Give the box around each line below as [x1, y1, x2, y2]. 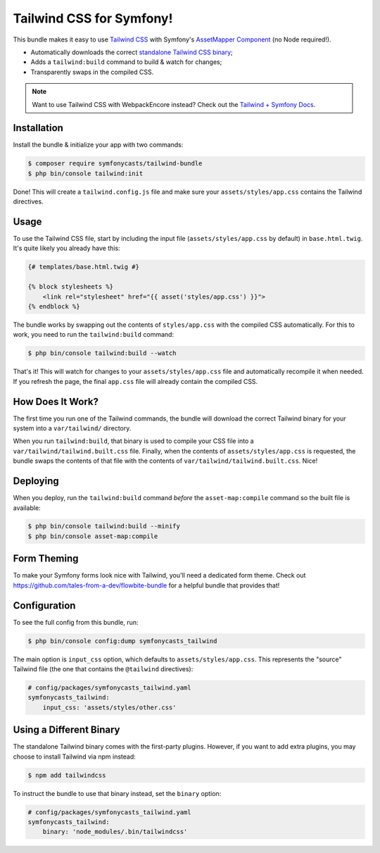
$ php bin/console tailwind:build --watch [27, 349, 177, 357]
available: [13, 504, 42, 512]
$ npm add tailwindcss [27, 771, 106, 779]
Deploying [13, 475, 59, 487]
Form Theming [13, 553, 79, 565]
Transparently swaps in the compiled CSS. [30, 68, 154, 76]
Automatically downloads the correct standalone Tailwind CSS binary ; [30, 48, 234, 56]
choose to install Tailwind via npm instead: [13, 752, 137, 761]
